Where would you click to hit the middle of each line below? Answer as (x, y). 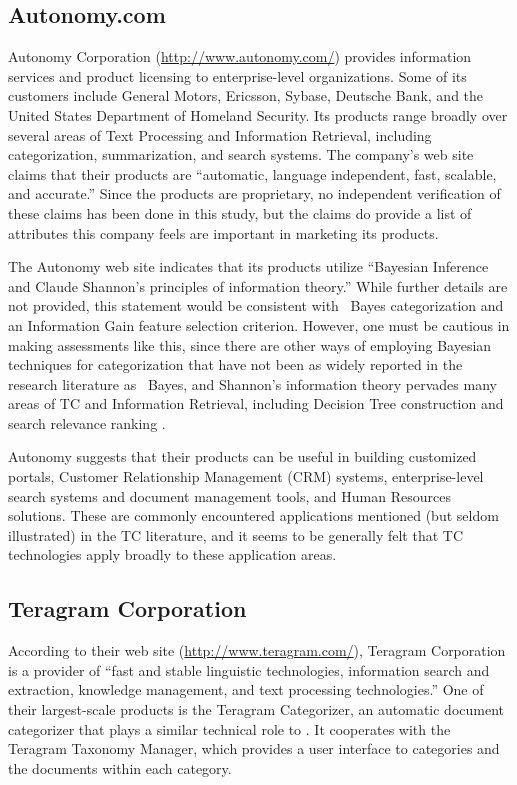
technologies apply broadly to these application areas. (172, 554)
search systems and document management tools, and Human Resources (229, 495)
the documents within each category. (120, 767)
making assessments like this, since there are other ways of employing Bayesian (250, 344)
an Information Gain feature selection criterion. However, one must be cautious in (259, 324)
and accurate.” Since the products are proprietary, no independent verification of (254, 193)
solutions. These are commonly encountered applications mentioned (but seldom (253, 515)
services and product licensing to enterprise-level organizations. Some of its (237, 75)
